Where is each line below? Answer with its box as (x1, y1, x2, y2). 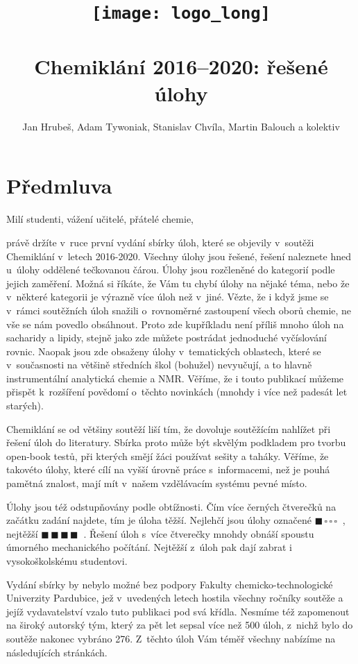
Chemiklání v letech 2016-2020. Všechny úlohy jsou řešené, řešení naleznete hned (6, 248, 351, 263)
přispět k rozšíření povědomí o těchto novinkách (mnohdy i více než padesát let (6, 384, 348, 399)
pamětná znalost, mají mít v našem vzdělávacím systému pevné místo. (6, 476, 307, 491)
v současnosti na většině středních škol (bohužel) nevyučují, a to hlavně (6, 357, 312, 372)
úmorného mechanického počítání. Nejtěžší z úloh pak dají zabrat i (6, 540, 293, 554)
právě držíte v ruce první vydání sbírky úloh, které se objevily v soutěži (6, 235, 314, 249)
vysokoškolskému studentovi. (6, 554, 128, 568)
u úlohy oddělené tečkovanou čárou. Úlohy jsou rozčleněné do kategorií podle (6, 262, 335, 277)
